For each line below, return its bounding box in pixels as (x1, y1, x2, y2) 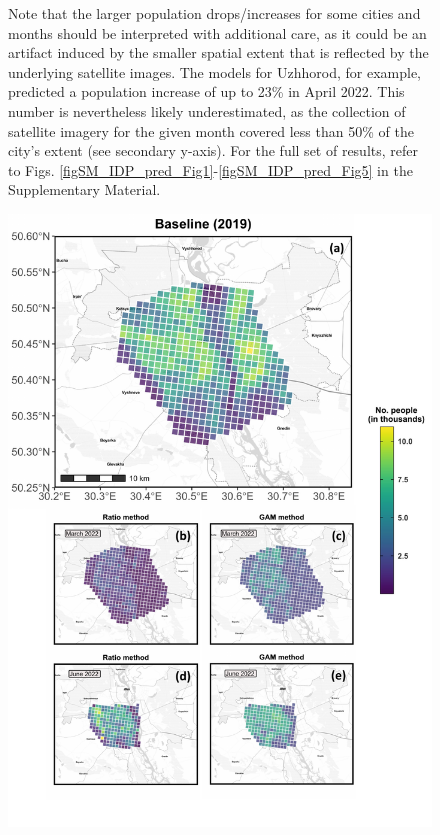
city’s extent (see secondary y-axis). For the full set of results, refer (8, 140, 419, 161)
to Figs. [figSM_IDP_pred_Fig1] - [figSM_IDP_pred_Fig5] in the (8, 159, 413, 180)
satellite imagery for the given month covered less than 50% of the (8, 120, 414, 141)
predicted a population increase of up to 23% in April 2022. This (8, 81, 405, 102)
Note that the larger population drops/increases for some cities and (8, 3, 421, 23)
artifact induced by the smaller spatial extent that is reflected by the (8, 42, 429, 63)
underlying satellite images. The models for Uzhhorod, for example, (8, 61, 422, 82)
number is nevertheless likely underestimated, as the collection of (8, 100, 406, 121)
